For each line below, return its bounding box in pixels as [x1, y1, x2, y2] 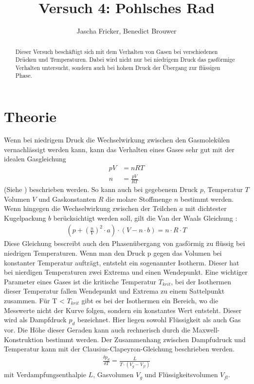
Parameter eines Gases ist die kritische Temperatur [4, 276, 157, 286]
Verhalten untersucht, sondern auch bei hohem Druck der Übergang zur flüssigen [15, 63, 220, 71]
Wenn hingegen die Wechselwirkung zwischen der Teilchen [4, 203, 178, 213]
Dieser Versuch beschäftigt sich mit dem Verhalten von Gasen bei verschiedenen [15, 47, 218, 55]
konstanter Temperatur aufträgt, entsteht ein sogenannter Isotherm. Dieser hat [4, 257, 239, 267]
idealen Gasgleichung [4, 154, 66, 164]
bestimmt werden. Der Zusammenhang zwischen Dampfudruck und [45, 334, 246, 344]
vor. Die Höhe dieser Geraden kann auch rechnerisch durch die [4, 325, 190, 335]
